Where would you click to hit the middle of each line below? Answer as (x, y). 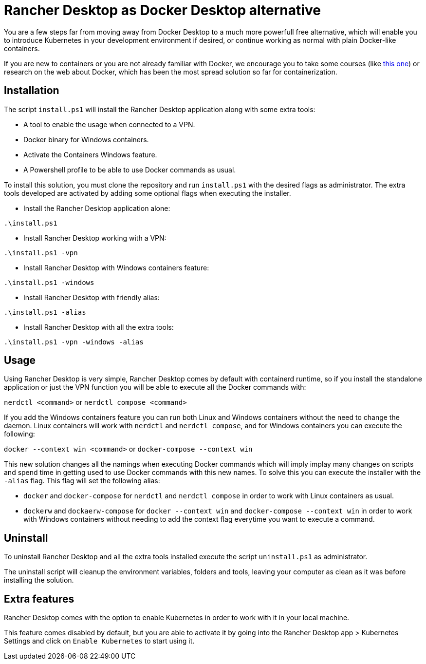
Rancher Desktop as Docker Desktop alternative (162, 10)
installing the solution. (39, 580)
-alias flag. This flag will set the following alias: (82, 481)
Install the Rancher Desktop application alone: (97, 208)
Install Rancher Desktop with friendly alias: (92, 297)
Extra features (39, 599)
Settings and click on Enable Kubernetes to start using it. (99, 641)
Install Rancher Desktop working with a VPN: (95, 238)
